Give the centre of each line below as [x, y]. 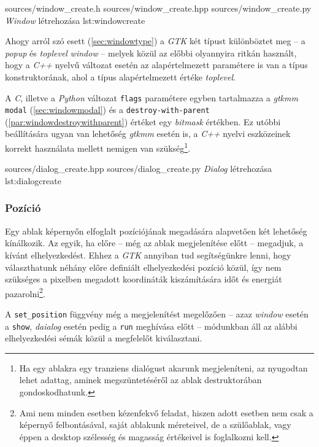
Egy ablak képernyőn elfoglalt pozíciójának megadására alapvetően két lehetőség [156, 231]
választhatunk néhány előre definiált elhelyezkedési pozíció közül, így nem [143, 267]
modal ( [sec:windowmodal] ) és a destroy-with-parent [107, 110]
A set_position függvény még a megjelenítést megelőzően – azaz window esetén [157, 313]
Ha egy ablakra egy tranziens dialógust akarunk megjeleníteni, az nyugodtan [163, 367]
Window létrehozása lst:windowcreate [75, 20]
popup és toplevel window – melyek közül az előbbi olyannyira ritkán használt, [151, 52]
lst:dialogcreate [33, 180]
